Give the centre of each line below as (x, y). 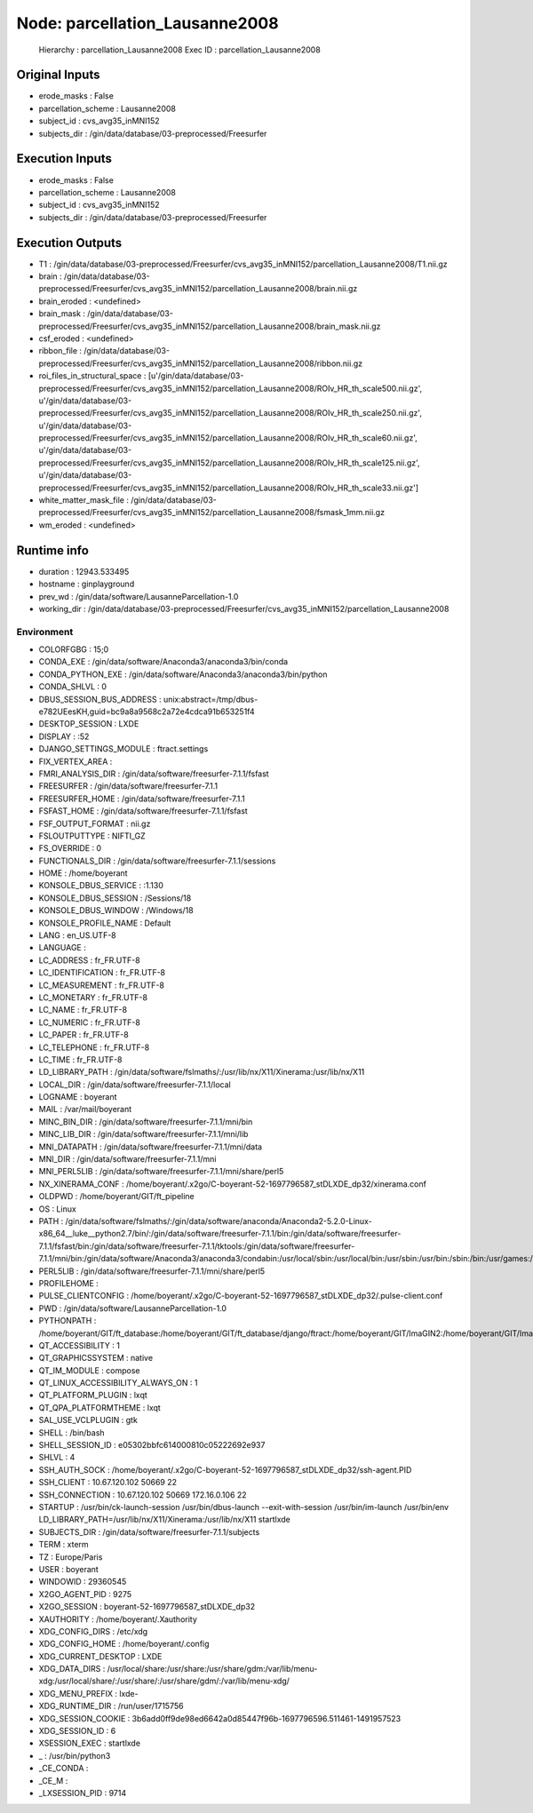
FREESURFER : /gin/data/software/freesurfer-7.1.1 (128, 786)
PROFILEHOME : (69, 1283)
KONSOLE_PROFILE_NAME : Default (105, 923)
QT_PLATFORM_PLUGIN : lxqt (93, 1396)
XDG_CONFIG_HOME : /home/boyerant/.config (124, 1644)
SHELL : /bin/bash (72, 1432)
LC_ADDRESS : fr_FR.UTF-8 (90, 960)
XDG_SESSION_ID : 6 (77, 1731)
